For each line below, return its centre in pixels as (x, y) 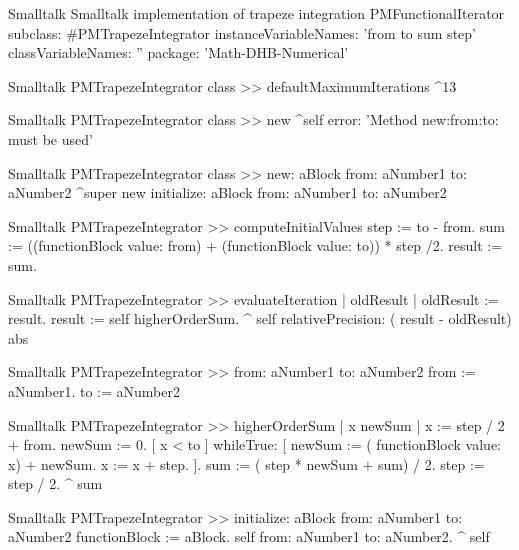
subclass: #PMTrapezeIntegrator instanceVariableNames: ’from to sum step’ (242, 32)
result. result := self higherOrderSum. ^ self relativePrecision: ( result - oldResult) (260, 318)
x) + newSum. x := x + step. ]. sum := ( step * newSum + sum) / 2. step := (246, 463)
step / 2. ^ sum (55, 483)
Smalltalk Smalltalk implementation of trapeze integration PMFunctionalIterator (256, 13)
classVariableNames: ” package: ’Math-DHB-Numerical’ (178, 52)
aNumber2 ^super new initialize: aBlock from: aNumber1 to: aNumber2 (227, 192)
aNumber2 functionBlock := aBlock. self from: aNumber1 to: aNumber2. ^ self (249, 536)
